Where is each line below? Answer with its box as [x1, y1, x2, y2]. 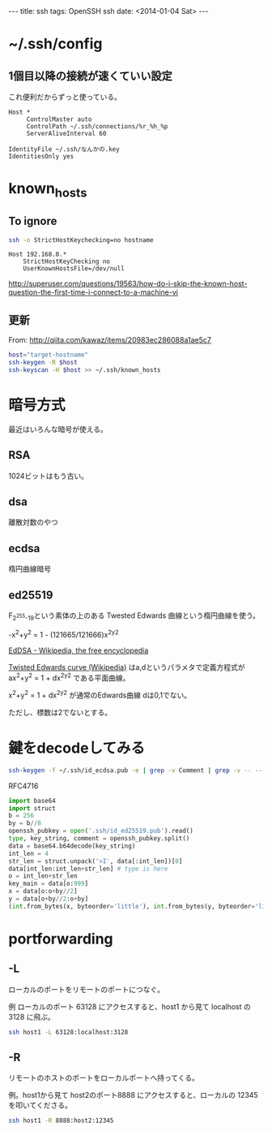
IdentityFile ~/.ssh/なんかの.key [8, 145, 120, 153]
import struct [8, 804, 57, 813]
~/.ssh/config [8, 35, 103, 54]
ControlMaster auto [26, 115, 92, 123]
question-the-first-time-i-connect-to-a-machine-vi [8, 287, 178, 297]
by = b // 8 [8, 819, 42, 827]
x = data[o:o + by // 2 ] [8, 887, 79, 896]
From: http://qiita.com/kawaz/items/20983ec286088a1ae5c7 [8, 335, 212, 345]
